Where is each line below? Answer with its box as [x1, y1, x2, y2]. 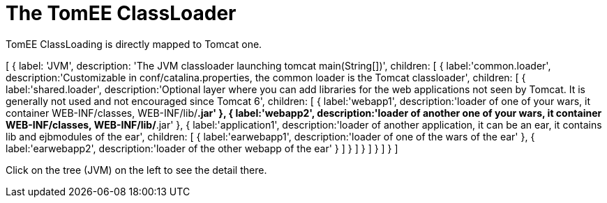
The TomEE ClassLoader [6, 1, 237, 25]
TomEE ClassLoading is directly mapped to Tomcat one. [6, 38, 262, 50]
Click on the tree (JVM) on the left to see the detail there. [6, 163, 267, 176]
